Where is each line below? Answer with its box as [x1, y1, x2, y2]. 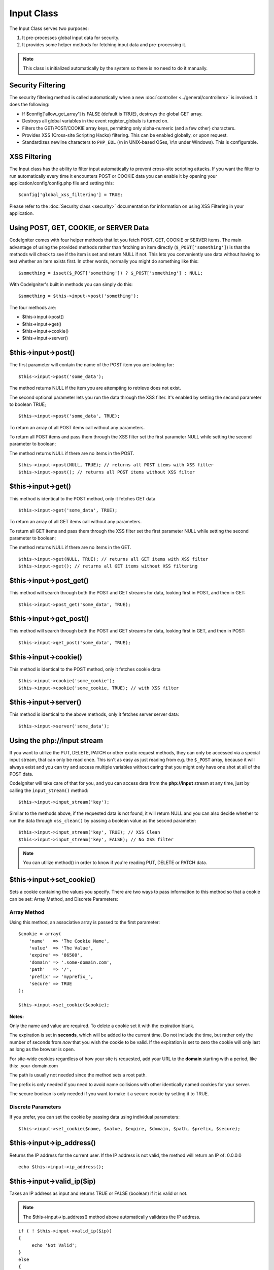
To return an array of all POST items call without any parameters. [9, 424, 145, 430]
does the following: [9, 102, 50, 108]
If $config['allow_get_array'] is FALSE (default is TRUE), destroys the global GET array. [22, 111, 203, 117]
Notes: [9, 1013, 24, 1020]
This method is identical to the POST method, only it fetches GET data [9, 495, 156, 501]
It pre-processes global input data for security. [22, 35, 120, 41]
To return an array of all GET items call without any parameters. [9, 519, 142, 525]
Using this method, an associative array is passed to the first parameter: [9, 919, 160, 925]
